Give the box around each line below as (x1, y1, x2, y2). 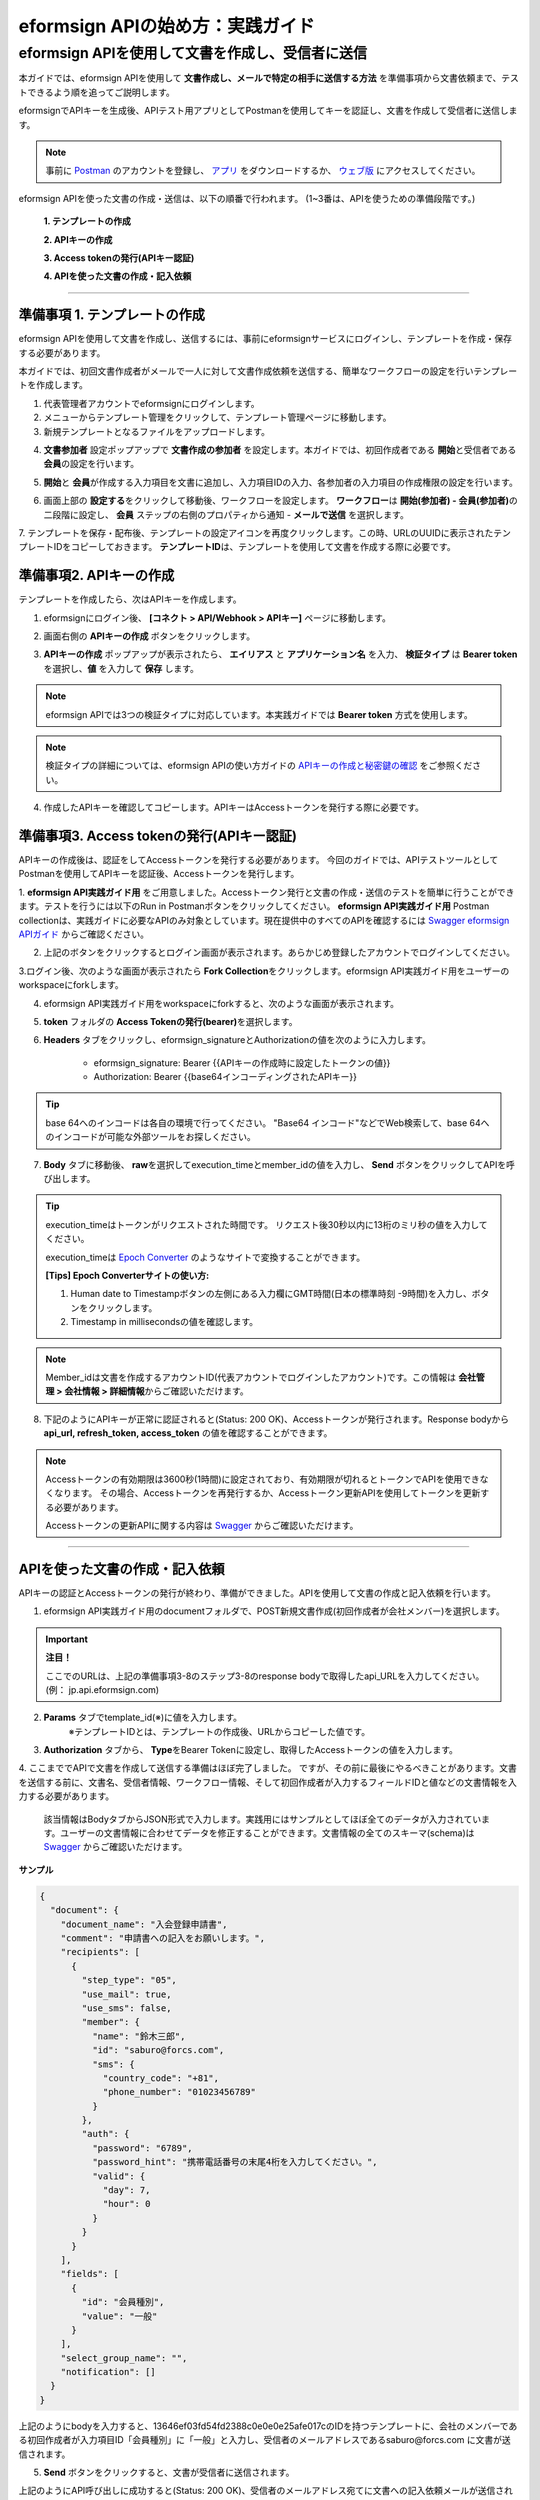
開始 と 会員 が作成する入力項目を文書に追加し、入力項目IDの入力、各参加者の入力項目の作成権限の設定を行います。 (43, 476, 519, 488)
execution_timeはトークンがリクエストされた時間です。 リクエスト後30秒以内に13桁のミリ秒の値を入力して (45, 1218, 488, 1230)
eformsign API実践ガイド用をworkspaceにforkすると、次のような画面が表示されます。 (43, 997, 400, 1009)
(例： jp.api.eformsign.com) (45, 1683, 160, 1695)
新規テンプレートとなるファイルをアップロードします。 (43, 425, 270, 437)
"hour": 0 (102, 2198, 151, 2210)
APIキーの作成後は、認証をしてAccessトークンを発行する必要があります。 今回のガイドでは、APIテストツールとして (18, 854, 499, 865)
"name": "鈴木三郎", (91, 2030, 186, 2042)
